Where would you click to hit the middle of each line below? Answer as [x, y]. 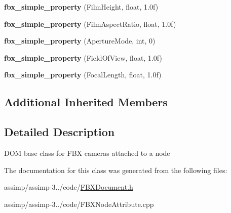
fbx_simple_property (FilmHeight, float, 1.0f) [81, 7]
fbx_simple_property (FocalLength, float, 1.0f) [83, 75]
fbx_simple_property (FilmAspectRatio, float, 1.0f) [90, 24]
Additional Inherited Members [86, 102]
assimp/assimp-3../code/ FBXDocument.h [69, 187]
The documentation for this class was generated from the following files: [116, 170]
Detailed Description [60, 132]
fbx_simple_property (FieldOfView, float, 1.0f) [83, 57]
